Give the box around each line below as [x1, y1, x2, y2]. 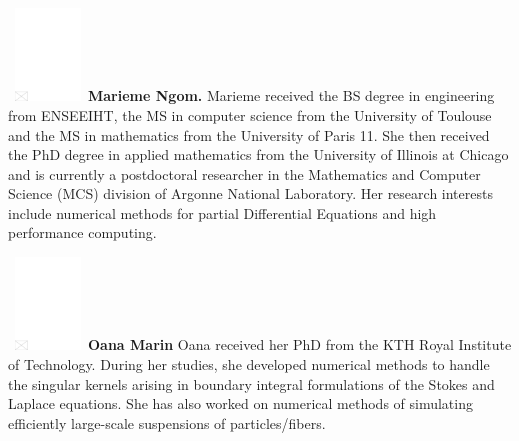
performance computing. [8, 222, 157, 243]
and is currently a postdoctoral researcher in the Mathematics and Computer [8, 163, 481, 184]
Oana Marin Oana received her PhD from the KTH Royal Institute [87, 334, 512, 355]
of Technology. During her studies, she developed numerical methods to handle [8, 354, 490, 374]
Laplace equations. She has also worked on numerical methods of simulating [8, 393, 473, 414]
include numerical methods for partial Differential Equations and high [8, 202, 437, 223]
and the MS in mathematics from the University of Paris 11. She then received [8, 124, 490, 145]
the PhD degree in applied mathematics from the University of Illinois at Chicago [8, 144, 509, 165]
